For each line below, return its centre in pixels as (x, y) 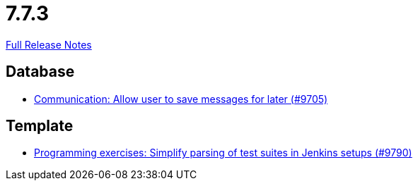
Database (40, 72)
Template (40, 126)
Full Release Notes (49, 44)
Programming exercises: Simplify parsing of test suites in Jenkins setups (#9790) (223, 153)
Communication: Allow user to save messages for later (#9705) (181, 99)
